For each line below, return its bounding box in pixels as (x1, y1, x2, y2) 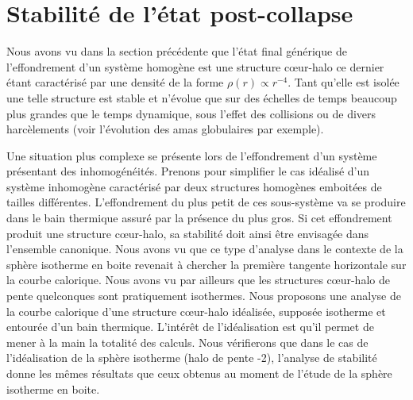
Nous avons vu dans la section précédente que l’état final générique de (6, 43, 347, 60)
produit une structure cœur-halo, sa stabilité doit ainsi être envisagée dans (6, 225, 369, 241)
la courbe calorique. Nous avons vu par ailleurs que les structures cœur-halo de (6, 271, 390, 288)
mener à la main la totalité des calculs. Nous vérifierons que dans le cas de (6, 333, 369, 350)
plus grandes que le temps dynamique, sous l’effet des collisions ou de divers (6, 105, 376, 121)
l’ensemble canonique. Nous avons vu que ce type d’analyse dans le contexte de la (6, 240, 403, 257)
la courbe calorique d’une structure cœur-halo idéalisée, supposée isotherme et (6, 302, 386, 319)
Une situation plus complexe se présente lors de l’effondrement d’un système (6, 147, 377, 163)
